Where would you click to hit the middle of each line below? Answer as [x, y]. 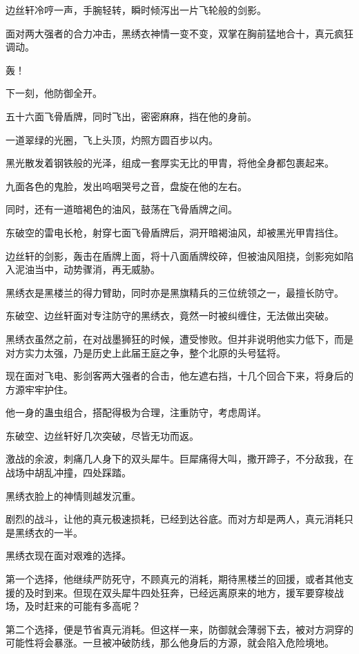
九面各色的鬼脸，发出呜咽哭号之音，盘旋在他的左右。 [126, 186]
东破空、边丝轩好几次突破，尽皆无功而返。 [102, 435]
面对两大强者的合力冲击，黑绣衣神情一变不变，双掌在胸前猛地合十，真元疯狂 [179, 33]
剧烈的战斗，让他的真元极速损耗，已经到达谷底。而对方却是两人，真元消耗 [175, 519]
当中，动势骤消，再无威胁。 [97, 269]
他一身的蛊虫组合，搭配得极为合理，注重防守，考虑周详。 [136, 412]
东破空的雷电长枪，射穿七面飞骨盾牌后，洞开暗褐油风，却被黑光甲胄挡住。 [175, 232]
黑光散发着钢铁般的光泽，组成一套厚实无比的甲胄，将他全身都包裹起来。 [170, 163]
